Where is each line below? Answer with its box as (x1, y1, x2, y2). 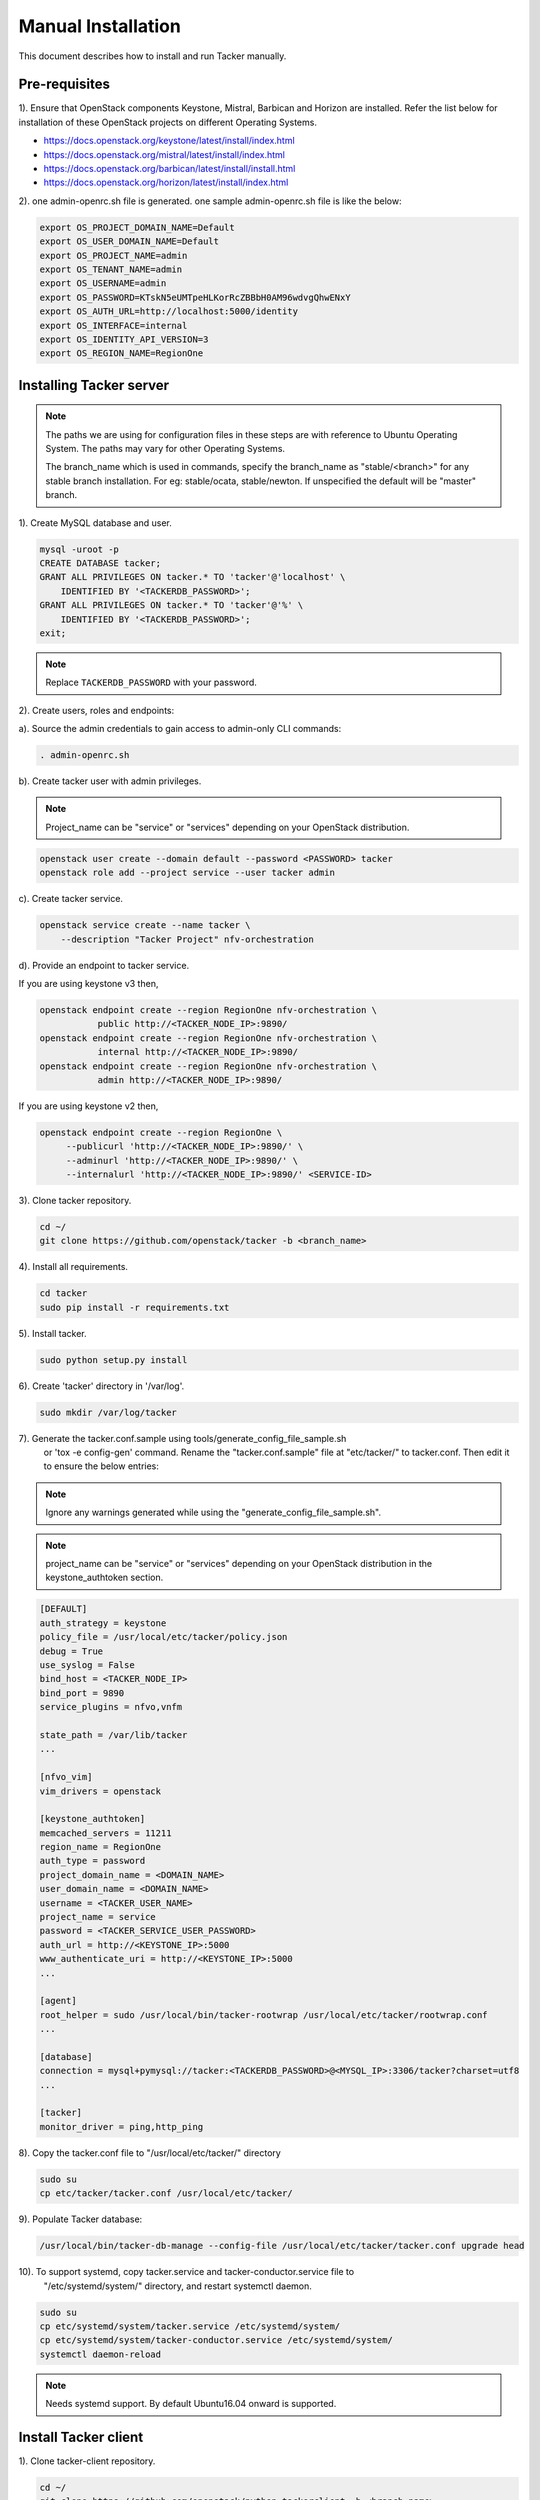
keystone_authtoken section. (45, 1571, 164, 1584)
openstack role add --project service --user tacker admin (39, 867, 335, 879)
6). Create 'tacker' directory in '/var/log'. (18, 1380, 185, 1392)
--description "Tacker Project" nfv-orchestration (60, 933, 314, 945)
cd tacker (39, 1288, 88, 1299)
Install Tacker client (18, 2428, 144, 2445)
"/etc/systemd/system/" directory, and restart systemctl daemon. (43, 2280, 312, 2292)
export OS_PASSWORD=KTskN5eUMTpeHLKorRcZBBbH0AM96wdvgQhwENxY (39, 291, 351, 303)
